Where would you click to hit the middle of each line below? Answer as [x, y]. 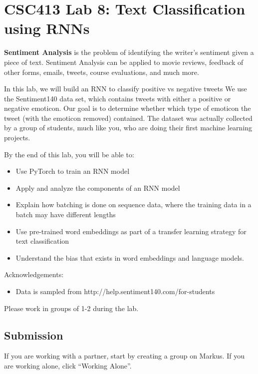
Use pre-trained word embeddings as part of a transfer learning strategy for [131, 231]
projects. [17, 138]
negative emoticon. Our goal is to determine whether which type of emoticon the [128, 108]
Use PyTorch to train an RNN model [73, 171]
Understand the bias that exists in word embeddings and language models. [130, 257]
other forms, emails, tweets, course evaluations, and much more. [102, 72]
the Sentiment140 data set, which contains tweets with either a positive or [118, 98]
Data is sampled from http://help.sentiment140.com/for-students [115, 291]
